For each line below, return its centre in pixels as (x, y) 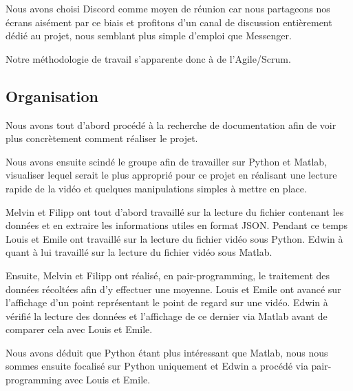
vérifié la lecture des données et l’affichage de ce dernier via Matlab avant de (167, 315)
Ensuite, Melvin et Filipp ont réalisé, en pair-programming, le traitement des (168, 275)
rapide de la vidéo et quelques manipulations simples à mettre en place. (156, 188)
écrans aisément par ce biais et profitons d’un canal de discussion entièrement (169, 22)
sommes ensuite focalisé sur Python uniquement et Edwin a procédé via (157, 366)
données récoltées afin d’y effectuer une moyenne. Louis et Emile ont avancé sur (173, 289)
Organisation (52, 96)
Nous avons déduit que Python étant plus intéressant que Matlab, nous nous (167, 352)
